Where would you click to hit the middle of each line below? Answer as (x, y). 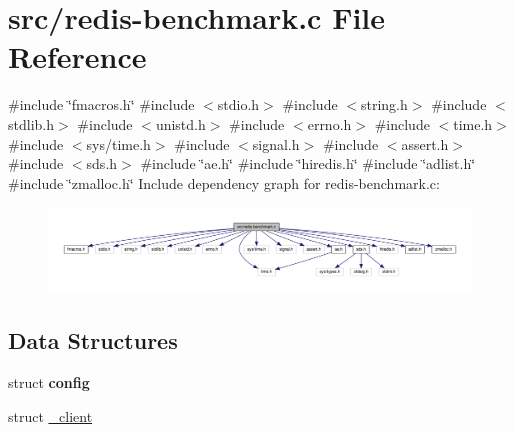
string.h (384, 104)
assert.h (425, 143)
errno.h (329, 123)
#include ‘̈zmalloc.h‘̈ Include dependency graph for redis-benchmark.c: (224, 182)
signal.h (276, 143)
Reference (77, 56)
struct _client (50, 415)
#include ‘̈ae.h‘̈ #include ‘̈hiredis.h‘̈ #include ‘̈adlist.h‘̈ (308, 163)
